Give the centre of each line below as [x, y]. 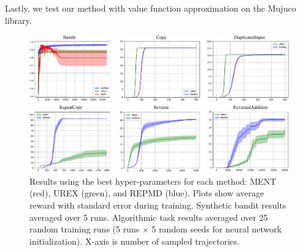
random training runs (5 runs [85, 229]
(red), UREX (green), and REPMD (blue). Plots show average [147, 193]
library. [18, 20]
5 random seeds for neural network [217, 229]
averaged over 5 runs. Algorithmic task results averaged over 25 [149, 217]
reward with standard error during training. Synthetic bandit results [158, 205]
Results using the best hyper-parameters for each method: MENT [153, 181]
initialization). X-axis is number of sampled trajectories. [135, 241]
